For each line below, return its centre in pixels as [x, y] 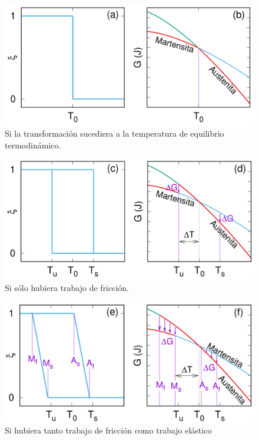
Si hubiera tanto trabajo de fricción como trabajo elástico [108, 430]
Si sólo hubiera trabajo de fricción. [67, 287]
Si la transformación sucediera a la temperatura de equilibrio [114, 133]
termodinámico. [33, 145]
